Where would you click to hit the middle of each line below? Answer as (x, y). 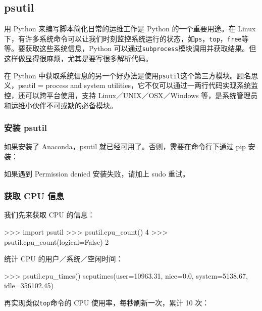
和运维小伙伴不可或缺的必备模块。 (61, 105)
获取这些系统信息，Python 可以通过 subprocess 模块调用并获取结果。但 (141, 48)
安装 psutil (26, 128)
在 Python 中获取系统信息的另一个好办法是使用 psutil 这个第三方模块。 (121, 75)
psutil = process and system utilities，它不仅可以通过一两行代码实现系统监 (138, 85)
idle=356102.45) (29, 285)
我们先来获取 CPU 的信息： (49, 215)
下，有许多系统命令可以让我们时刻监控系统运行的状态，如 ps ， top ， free (123, 38)
